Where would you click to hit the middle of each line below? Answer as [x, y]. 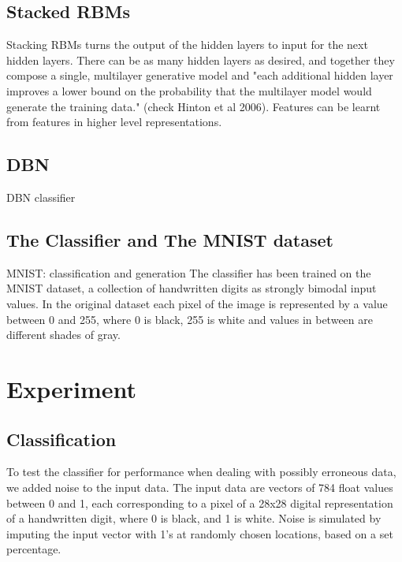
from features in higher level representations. [114, 122]
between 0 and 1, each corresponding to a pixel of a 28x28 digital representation [200, 502]
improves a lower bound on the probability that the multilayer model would [189, 90]
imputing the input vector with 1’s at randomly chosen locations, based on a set [200, 533]
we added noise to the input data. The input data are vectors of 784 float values [200, 487]
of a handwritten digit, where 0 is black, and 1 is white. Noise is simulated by [194, 518]
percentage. [34, 549]
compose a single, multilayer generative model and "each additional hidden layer [200, 75]
